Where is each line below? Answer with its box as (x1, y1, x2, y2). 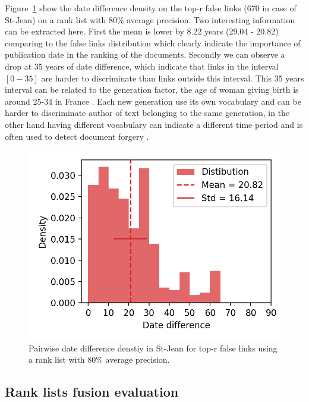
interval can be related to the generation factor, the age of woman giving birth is (5, 83, 299, 96)
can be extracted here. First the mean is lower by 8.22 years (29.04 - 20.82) (5, 25, 279, 37)
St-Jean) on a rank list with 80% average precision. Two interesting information (5, 13, 295, 26)
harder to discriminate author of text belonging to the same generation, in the (5, 106, 290, 119)
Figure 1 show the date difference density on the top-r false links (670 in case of (5, 2, 297, 14)
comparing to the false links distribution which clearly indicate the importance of (5, 36, 301, 49)
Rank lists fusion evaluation (5, 382, 179, 401)
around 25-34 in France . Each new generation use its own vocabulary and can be (5, 95, 301, 107)
